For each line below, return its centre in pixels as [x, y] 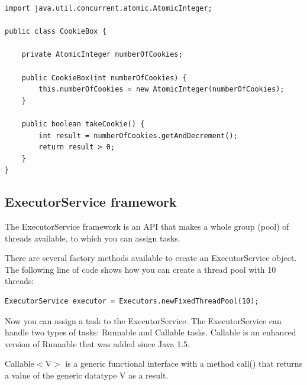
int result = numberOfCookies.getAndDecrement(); [138, 136]
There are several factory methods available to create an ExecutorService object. [151, 258]
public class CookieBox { [56, 32]
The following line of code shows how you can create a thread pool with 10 [140, 269]
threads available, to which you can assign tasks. [93, 238]
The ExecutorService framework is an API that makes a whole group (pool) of [147, 226]
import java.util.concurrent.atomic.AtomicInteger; [109, 8]
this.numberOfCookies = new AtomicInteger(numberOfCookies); [161, 89]
